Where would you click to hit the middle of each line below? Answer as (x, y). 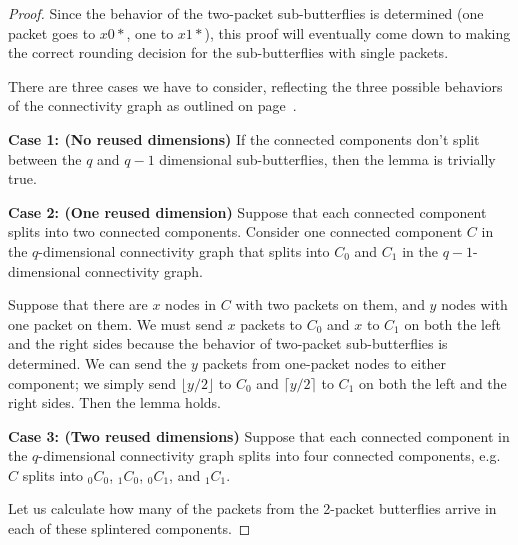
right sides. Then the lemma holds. (114, 402)
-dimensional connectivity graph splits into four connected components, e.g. (269, 455)
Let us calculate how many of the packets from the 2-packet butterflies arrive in (252, 508)
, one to (150, 32)
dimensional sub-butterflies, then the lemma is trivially (327, 158)
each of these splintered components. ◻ (129, 528)
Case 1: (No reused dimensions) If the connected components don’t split (244, 138)
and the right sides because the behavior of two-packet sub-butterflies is (228, 343)
